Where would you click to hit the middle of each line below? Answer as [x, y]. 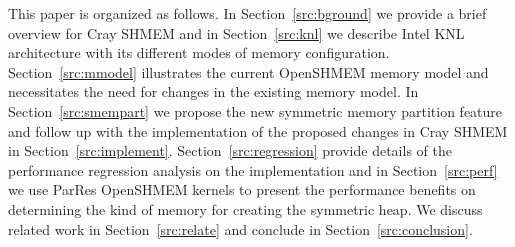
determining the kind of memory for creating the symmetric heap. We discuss [245, 208]
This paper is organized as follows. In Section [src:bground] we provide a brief [247, 13]
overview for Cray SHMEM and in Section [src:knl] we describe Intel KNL [236, 32]
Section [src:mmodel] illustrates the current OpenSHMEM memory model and [248, 71]
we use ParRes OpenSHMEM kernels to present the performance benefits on [242, 189]
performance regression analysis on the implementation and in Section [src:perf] [253, 169]
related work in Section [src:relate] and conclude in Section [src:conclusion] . [240, 228]
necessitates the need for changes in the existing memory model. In [213, 91]
